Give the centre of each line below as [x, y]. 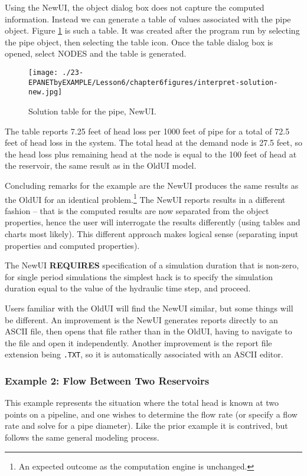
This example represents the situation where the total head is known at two [142, 403]
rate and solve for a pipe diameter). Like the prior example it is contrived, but [146, 426]
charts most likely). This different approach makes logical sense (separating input [152, 233]
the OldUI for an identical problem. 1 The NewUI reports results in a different [145, 198]
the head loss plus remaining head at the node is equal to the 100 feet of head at [151, 154]
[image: [43, 72]
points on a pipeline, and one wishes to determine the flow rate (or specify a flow [151, 414]
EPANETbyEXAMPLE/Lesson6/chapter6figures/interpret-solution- [153, 82]
